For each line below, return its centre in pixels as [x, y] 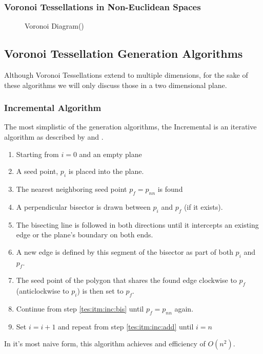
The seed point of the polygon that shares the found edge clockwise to [126, 280]
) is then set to [100, 291]
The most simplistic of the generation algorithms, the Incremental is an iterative [130, 127]
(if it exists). [203, 206]
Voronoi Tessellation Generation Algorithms [124, 53]
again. [184, 308]
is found [170, 189]
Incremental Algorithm [53, 108]
